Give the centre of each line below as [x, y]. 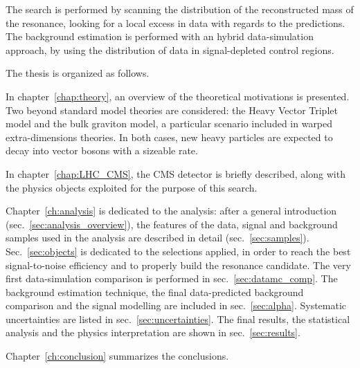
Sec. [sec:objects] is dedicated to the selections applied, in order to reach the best [178, 251]
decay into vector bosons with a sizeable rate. [102, 150]
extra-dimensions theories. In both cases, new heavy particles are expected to [169, 137]
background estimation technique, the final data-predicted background [155, 292]
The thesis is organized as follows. [78, 73]
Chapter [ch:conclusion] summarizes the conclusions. [117, 356]
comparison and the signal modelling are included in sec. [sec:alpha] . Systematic [176, 305]
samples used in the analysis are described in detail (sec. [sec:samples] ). [157, 238]
